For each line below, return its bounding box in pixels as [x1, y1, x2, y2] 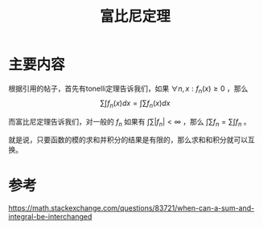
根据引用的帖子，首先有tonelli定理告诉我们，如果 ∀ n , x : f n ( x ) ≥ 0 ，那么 [8, 84, 249, 95]
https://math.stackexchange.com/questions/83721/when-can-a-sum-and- [8, 203, 255, 213]
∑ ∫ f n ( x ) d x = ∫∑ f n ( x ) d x [100, 98, 171, 109]
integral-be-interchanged [8, 212, 92, 222]
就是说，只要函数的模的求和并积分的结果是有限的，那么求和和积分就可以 [8, 135, 248, 145]
